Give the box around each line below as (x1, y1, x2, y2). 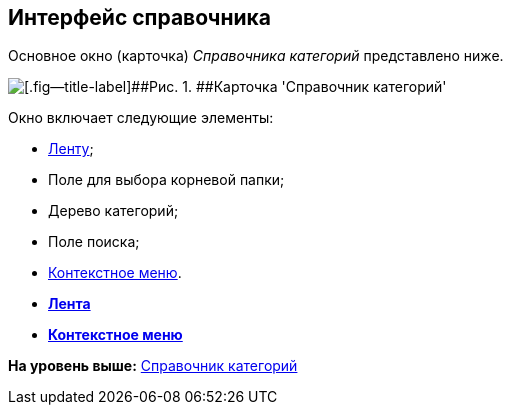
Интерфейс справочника (8, 5, 272, 30)
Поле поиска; (48, 233, 140, 251)
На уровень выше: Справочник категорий (8, 357, 298, 375)
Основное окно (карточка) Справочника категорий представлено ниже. (8, 47, 504, 65)
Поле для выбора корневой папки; (48, 171, 285, 189)
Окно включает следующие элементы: (8, 109, 274, 127)
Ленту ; (48, 140, 94, 158)
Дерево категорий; (48, 202, 179, 220)
